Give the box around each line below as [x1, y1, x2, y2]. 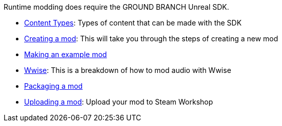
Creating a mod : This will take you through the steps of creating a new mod [24, 34, 278, 43]
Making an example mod [24, 50, 107, 59]
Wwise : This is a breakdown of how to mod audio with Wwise [24, 66, 231, 74]
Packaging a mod [24, 82, 83, 90]
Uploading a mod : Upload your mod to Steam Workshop [24, 97, 213, 106]
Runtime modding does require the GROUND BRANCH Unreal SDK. [4, 3, 229, 11]
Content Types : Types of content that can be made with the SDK [24, 18, 242, 27]
